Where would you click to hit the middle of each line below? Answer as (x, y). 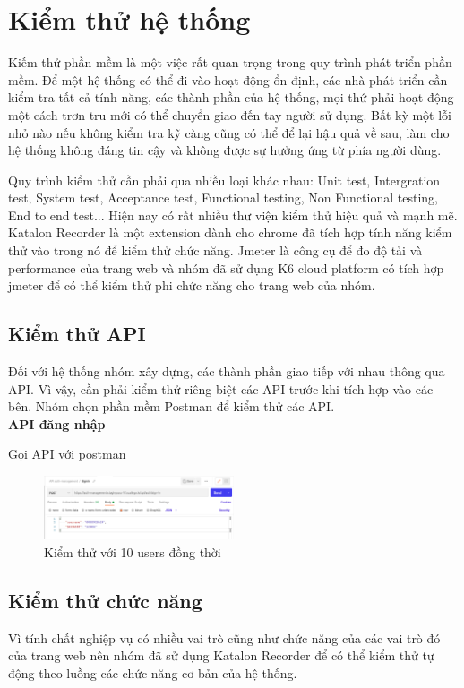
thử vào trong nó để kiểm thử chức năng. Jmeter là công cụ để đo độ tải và (215, 250)
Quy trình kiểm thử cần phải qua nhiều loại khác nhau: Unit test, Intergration (224, 180)
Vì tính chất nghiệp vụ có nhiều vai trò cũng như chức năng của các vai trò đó (224, 637)
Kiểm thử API (77, 334)
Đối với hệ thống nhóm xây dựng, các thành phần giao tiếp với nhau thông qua (227, 371)
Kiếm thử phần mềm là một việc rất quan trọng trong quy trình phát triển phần (230, 62)
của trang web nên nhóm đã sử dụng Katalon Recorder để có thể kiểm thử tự (221, 655)
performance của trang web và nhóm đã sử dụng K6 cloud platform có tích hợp (226, 267)
